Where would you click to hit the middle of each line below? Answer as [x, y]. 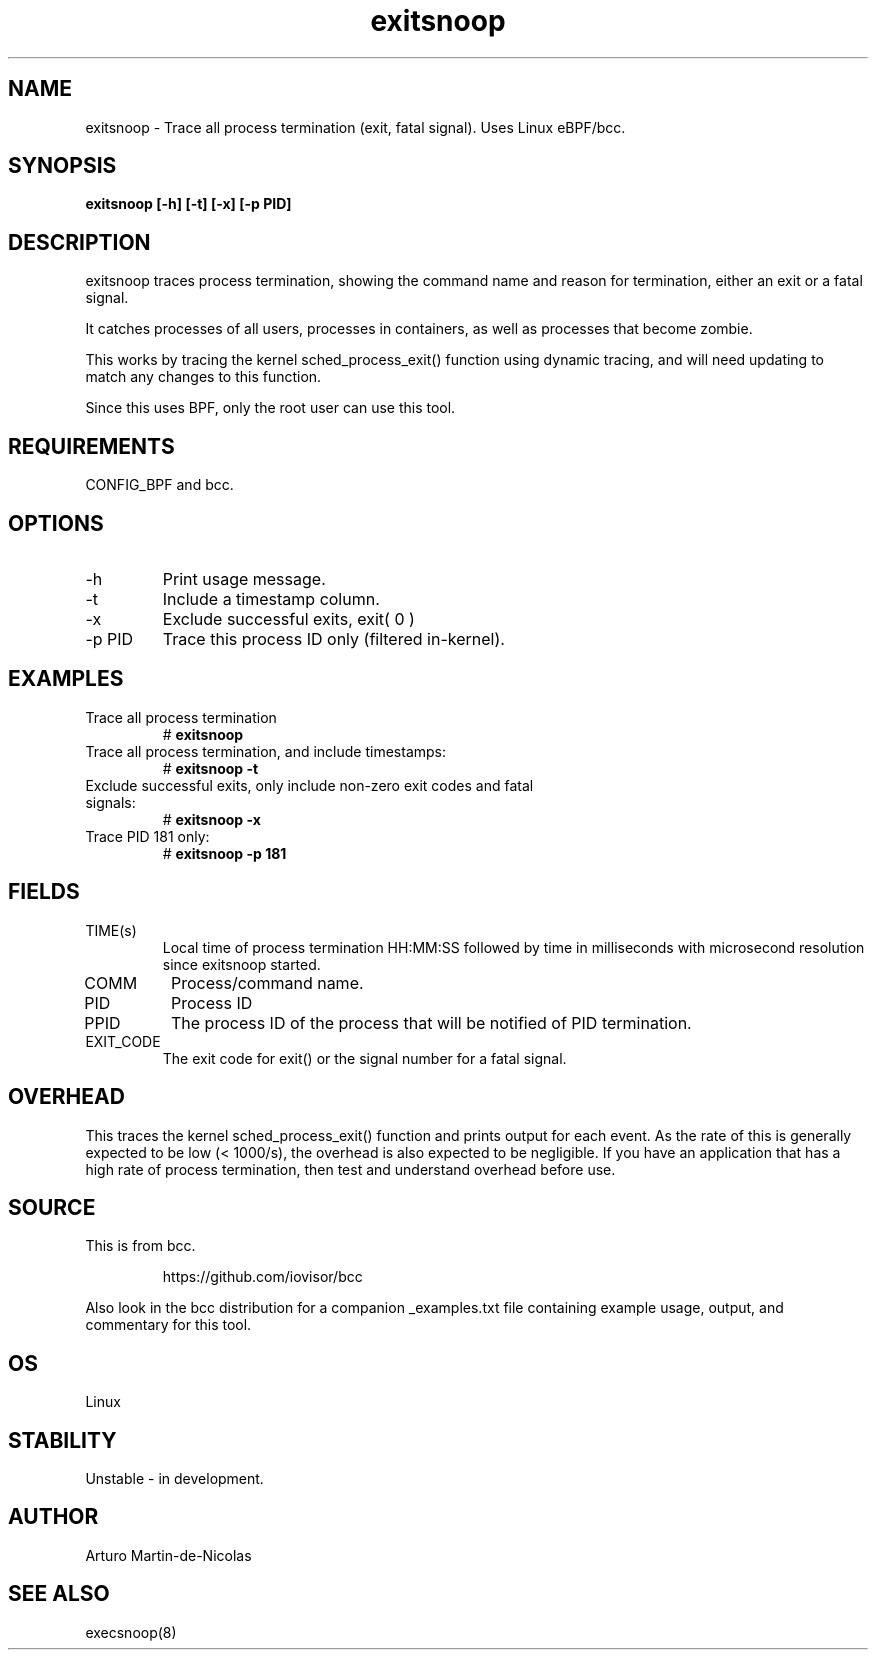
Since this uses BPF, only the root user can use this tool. [270, 408]
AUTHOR [53, 1517]
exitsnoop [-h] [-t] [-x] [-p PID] [188, 204]
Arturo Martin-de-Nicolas [168, 1555]
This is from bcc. [140, 1246]
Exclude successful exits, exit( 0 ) [288, 618]
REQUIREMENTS [91, 446]
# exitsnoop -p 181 [224, 853]
